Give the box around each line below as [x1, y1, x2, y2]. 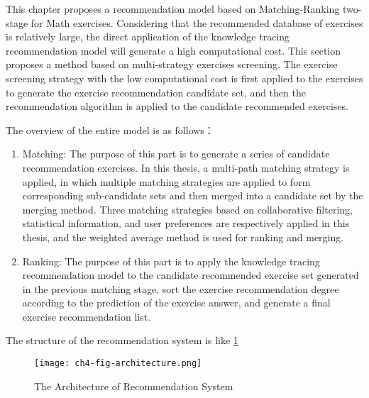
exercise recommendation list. [22, 309, 151, 324]
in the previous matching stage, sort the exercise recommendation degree [22, 281, 339, 296]
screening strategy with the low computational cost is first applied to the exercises [6, 70, 363, 85]
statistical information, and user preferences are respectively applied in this [22, 216, 350, 231]
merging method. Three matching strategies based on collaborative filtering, [22, 201, 353, 216]
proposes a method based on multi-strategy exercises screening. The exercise [6, 57, 338, 72]
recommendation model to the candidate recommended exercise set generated [22, 267, 359, 282]
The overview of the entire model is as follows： [6, 122, 214, 137]
